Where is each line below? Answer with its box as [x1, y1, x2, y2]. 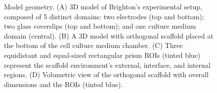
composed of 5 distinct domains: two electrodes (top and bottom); [4, 11, 204, 21]
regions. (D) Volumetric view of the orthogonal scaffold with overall [4, 69, 209, 80]
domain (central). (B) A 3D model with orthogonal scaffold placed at [4, 30, 214, 41]
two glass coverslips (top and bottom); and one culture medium [4, 21, 196, 31]
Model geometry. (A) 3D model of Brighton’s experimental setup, [4, 1, 202, 11]
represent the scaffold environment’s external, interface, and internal [4, 59, 211, 70]
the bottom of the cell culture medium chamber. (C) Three [4, 40, 183, 50]
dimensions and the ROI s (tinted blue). [4, 79, 123, 89]
